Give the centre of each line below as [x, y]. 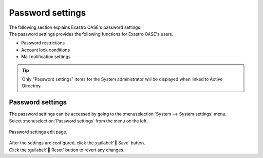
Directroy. [32, 86]
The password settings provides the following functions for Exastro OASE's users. [91, 34]
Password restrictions [43, 43]
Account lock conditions [46, 50]
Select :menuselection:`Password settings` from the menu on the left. [78, 121]
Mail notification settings [46, 57]
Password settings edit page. [38, 132]
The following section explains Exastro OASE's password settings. [75, 27]
